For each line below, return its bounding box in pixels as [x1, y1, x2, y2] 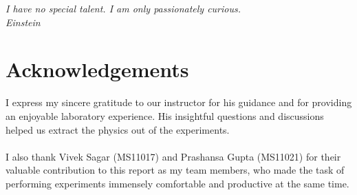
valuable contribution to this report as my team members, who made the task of [6, 163, 345, 177]
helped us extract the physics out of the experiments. [6, 122, 230, 136]
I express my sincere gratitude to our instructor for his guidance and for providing [6, 95, 352, 110]
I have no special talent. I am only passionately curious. [6, 1, 241, 15]
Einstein [6, 14, 41, 29]
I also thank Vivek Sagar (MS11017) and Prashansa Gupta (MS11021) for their [6, 149, 341, 163]
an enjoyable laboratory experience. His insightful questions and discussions [6, 108, 324, 123]
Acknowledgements [6, 55, 189, 83]
